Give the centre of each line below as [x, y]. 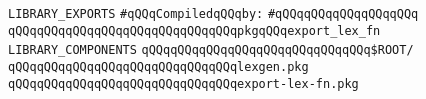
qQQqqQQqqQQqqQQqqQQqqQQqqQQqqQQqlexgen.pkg [158, 66]
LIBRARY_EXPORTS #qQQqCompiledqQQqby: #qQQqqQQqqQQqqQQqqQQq [213, 14]
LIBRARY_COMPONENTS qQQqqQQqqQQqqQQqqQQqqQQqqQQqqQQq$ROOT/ [211, 50]
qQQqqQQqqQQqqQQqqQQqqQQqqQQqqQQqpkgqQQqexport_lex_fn [194, 30]
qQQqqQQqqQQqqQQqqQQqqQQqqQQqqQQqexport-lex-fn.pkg [183, 83]
